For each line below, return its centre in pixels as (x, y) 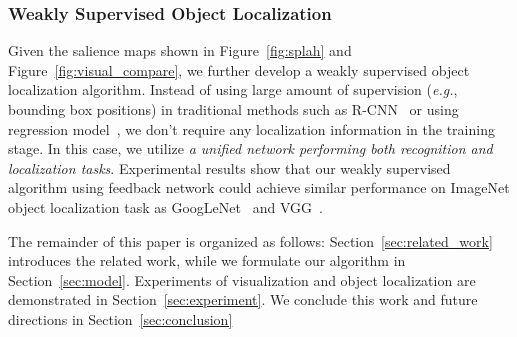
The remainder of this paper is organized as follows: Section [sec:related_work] (250, 240)
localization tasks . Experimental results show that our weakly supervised (229, 167)
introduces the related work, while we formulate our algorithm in (207, 260)
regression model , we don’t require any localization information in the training (251, 128)
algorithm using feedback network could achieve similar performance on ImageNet (259, 187)
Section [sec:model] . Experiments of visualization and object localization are (242, 279)
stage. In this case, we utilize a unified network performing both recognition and (250, 148)
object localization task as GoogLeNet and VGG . (165, 206)
